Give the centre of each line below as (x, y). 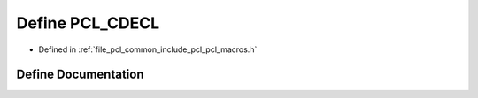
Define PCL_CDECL (88, 23)
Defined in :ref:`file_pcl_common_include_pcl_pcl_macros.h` (148, 49)
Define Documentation (80, 75)
